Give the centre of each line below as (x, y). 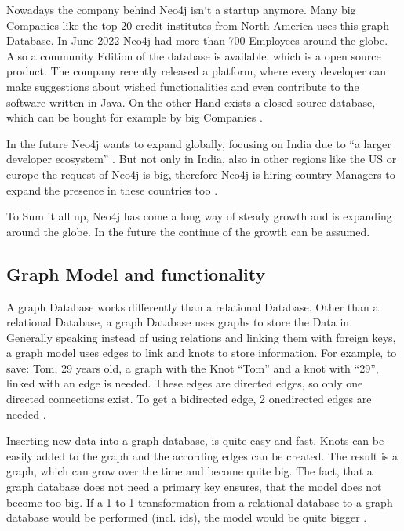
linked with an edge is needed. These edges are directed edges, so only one (185, 383)
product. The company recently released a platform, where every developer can (197, 71)
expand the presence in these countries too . (112, 189)
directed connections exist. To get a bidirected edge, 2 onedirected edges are (189, 399)
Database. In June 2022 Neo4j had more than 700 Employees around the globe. (197, 40)
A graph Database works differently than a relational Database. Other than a (193, 306)
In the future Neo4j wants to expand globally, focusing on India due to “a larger (199, 143)
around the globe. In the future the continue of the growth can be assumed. (188, 231)
